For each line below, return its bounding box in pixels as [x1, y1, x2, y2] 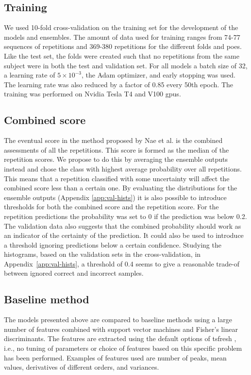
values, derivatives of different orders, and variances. [4, 362, 159, 372]
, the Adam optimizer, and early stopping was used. [82, 70, 235, 80]
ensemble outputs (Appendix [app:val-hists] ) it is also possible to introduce [4, 192, 227, 202]
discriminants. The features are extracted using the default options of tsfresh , [4, 333, 236, 344]
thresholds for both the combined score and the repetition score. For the [4, 202, 219, 212]
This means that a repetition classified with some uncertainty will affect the [4, 173, 230, 183]
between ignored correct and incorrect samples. [4, 268, 144, 278]
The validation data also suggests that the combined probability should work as [4, 220, 241, 231]
